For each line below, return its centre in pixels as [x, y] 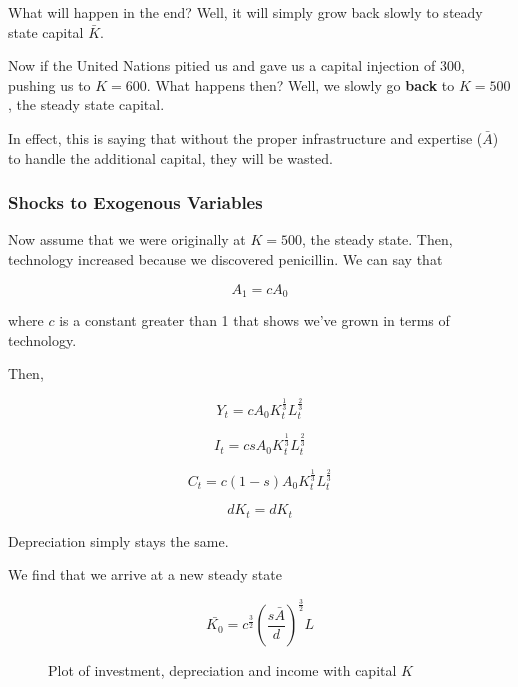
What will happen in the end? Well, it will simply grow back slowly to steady [245, 12]
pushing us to [49, 84]
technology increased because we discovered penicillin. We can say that [225, 258]
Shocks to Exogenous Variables [135, 202]
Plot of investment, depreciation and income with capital [222, 670]
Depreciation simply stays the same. [118, 540]
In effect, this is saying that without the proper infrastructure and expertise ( [245, 137]
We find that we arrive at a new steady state [145, 574]
